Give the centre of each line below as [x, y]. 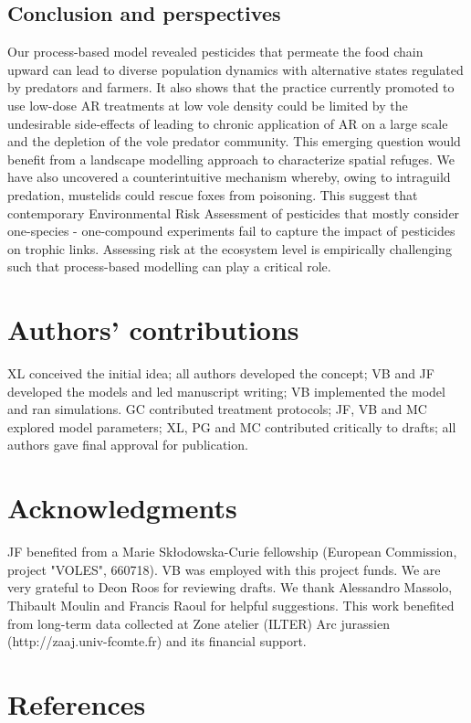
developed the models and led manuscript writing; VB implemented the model [226, 391]
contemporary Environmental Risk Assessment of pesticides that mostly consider [234, 213]
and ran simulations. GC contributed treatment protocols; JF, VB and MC [217, 409]
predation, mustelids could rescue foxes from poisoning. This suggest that [213, 194]
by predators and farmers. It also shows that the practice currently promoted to [231, 87]
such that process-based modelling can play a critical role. [169, 266]
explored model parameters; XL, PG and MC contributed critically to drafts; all [232, 426]
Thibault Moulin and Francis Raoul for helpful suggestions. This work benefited [231, 605]
